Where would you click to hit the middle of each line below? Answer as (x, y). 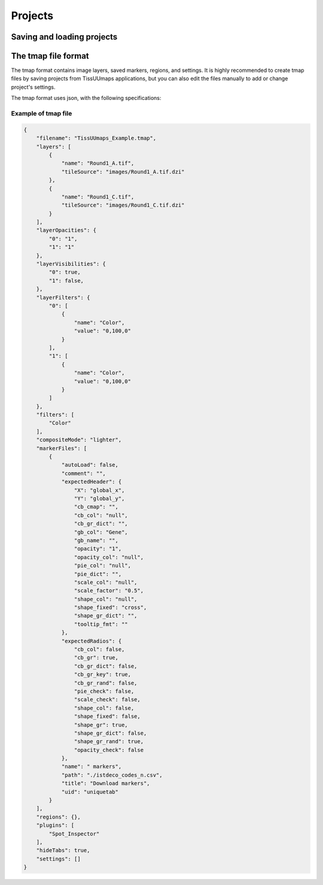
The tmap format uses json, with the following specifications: (86, 98)
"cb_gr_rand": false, (106, 683)
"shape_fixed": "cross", (110, 607)
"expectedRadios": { (92, 641)
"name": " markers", (92, 767)
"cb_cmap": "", (96, 507)
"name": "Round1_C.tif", (98, 197)
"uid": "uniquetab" (90, 792)
